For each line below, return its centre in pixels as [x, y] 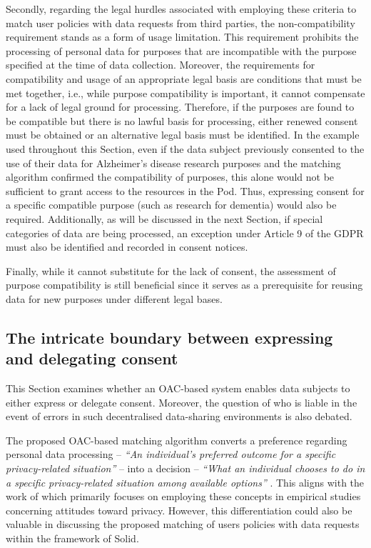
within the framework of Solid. [72, 538]
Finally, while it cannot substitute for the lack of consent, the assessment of [171, 270]
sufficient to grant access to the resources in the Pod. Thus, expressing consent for [185, 190]
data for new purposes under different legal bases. [114, 298]
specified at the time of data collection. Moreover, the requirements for [161, 65]
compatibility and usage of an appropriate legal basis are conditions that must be [184, 78]
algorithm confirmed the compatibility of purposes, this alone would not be [170, 177]
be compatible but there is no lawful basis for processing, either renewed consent [182, 120]
